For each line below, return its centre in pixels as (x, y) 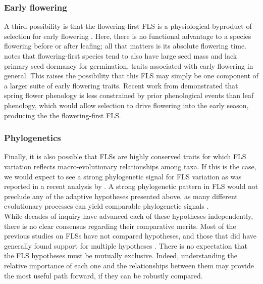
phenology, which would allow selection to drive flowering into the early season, (126, 105)
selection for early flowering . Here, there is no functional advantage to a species (128, 36)
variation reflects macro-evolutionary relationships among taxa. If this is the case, (130, 166)
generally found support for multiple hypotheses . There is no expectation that (126, 245)
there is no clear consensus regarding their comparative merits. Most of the (120, 226)
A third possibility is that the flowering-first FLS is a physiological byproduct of (128, 26)
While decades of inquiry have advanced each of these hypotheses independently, (129, 216)
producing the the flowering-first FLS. (63, 115)
